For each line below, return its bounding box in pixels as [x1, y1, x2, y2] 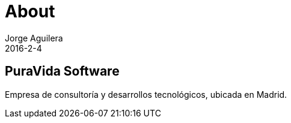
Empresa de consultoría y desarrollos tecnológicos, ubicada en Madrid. [5, 89, 287, 100]
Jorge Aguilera [5, 32, 63, 43]
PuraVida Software [5, 64, 120, 79]
